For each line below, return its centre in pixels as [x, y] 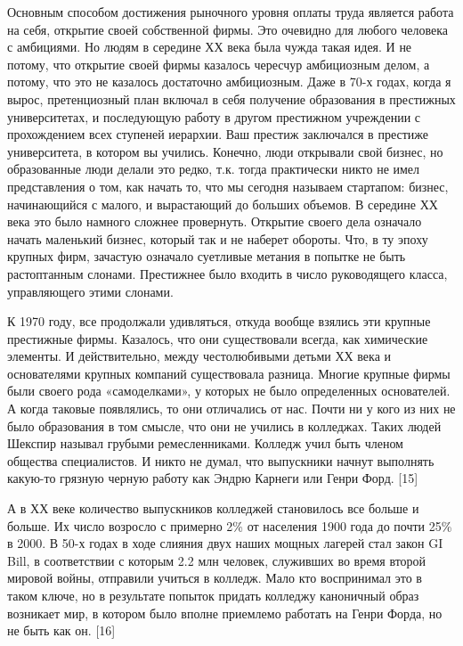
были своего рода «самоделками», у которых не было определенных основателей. [229, 391]
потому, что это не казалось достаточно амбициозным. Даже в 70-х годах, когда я [229, 82]
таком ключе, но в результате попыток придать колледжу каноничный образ [213, 595]
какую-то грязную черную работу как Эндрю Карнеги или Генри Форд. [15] [213, 478]
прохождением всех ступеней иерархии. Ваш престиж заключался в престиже [218, 134]
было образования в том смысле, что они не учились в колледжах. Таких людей [224, 425]
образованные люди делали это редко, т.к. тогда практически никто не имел [214, 169]
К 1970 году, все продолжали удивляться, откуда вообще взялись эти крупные [219, 321]
